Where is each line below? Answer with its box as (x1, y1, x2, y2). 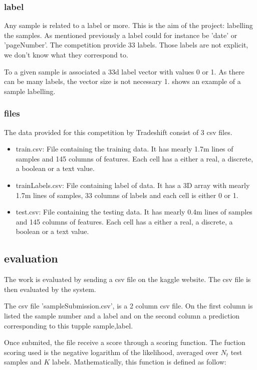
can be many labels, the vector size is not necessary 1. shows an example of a (4, 76, 241, 86)
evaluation (4, 250, 58, 266)
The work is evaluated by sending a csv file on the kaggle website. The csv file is (4, 274, 251, 284)
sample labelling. (4, 85, 56, 96)
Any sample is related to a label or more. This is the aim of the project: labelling (4, 20, 253, 30)
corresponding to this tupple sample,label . (4, 320, 133, 330)
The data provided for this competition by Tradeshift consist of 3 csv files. (4, 126, 232, 137)
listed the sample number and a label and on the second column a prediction (4, 310, 240, 320)
